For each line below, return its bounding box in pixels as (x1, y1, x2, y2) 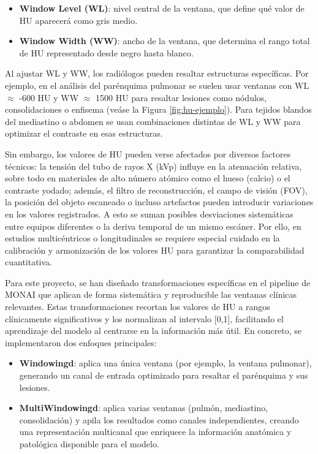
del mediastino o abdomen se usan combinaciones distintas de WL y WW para (5, 115, 301, 127)
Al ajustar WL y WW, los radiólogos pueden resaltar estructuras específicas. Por (5, 67, 309, 80)
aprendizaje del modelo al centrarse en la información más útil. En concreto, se (5, 324, 301, 337)
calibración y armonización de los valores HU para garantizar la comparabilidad (5, 243, 305, 256)
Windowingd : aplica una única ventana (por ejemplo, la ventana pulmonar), (19, 357, 312, 369)
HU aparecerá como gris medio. (19, 13, 138, 26)
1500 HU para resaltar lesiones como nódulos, (95, 91, 267, 104)
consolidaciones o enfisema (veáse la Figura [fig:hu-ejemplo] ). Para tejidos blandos (5, 103, 312, 116)
